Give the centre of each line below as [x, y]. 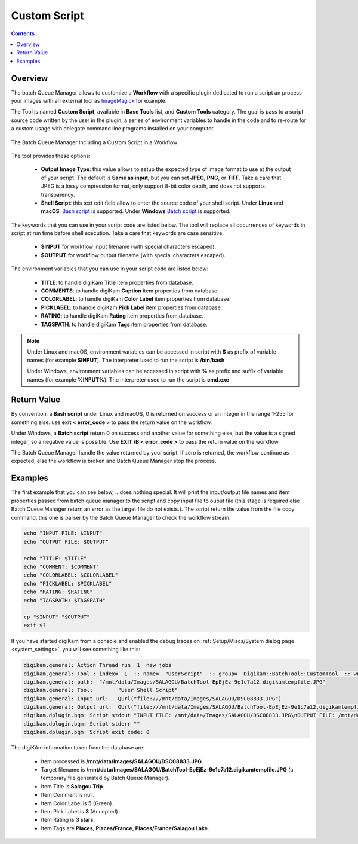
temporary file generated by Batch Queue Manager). [105, 778]
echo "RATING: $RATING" [58, 592]
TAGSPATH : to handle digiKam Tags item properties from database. [124, 324]
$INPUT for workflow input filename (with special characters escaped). [129, 247]
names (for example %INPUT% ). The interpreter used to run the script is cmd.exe [128, 379]
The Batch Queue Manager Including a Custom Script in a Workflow [94, 142]
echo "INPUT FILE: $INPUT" [63, 533]
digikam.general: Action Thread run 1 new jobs [98, 665]
